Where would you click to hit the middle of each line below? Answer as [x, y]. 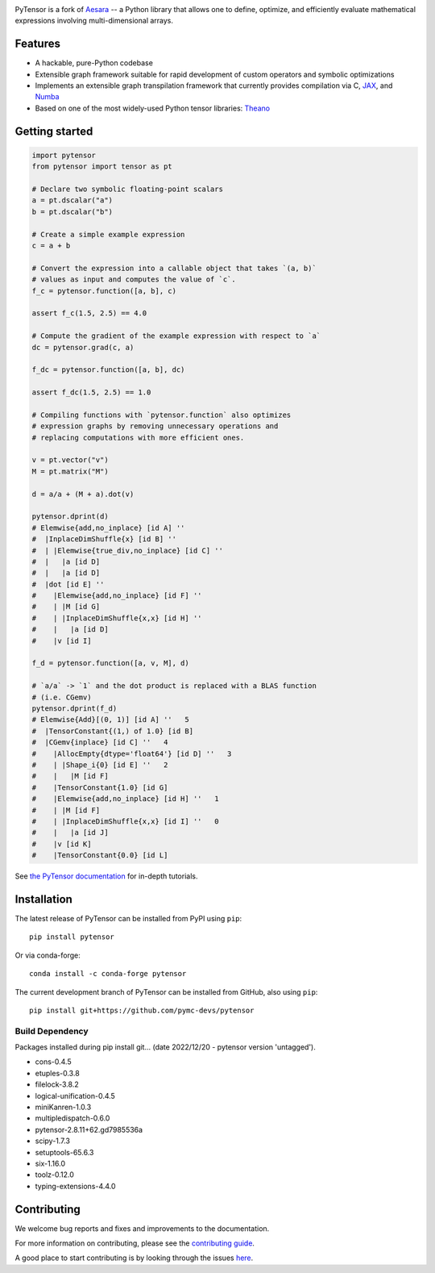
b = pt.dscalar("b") [72, 211]
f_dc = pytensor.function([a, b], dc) [108, 370]
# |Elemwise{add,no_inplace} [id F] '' [117, 596]
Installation [43, 899]
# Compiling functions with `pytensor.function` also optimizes [162, 415]
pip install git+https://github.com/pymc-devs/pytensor [142, 1010]
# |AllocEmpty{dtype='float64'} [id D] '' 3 [132, 753]
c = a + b [51, 245]
